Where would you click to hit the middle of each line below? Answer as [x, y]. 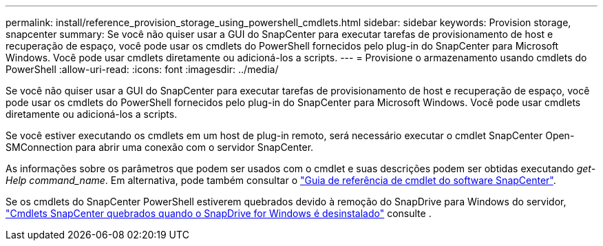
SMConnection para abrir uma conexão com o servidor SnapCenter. [160, 147]
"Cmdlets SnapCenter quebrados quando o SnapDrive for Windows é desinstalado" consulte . [219, 213]
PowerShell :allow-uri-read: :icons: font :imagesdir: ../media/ [142, 69]
